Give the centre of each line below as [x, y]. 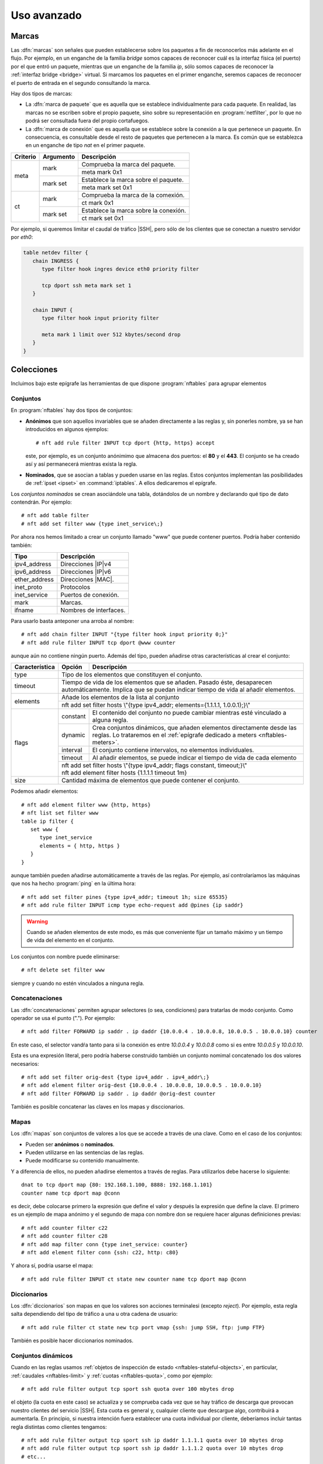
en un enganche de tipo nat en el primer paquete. [85, 145]
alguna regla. [110, 720]
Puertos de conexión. [90, 594]
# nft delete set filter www [63, 970]
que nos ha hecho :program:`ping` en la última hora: [73, 884]
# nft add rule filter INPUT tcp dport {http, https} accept [125, 443]
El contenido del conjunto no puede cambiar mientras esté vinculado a [189, 713]
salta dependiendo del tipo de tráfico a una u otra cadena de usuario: [94, 1314]
